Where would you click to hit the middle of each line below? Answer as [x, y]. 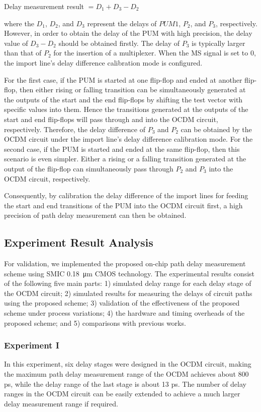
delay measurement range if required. [61, 403]
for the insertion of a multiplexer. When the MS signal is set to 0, [155, 53]
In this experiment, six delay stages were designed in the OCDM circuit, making [128, 364]
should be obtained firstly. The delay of [119, 43]
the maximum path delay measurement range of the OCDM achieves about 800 [126, 374]
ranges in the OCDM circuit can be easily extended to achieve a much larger [122, 394]
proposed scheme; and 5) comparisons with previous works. [95, 322]
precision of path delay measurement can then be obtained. [95, 215]
